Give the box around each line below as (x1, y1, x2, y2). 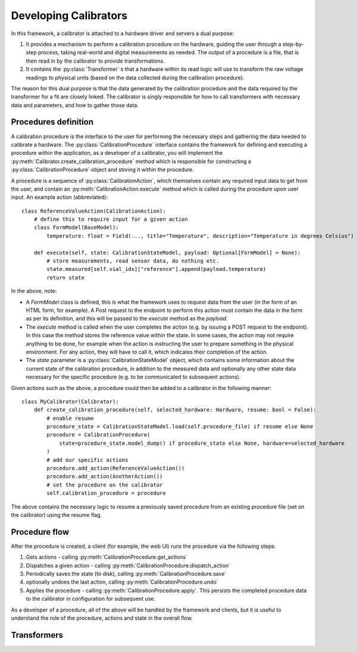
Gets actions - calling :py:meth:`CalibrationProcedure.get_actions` (26, 554, 187, 561)
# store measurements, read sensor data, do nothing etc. (46, 258, 220, 264)
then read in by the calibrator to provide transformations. (26, 57, 165, 64)
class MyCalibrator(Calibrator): (21, 398, 119, 405)
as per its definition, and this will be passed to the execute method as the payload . (26, 315, 228, 322)
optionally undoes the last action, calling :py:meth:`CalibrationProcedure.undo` (26, 578, 218, 586)
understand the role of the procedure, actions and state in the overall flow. (11, 614, 193, 622)
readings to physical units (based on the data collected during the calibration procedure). (26, 74, 245, 81)
